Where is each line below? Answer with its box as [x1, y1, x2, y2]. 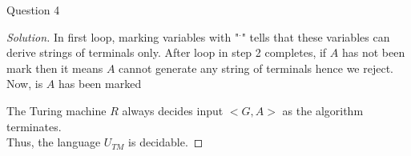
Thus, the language [6, 134, 101, 150]
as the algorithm [282, 102, 364, 118]
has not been [341, 44, 405, 61]
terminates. [6, 118, 62, 134]
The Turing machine [6, 102, 107, 118]
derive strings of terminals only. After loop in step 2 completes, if [6, 44, 327, 61]
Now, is [6, 75, 43, 92]
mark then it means [6, 59, 103, 76]
